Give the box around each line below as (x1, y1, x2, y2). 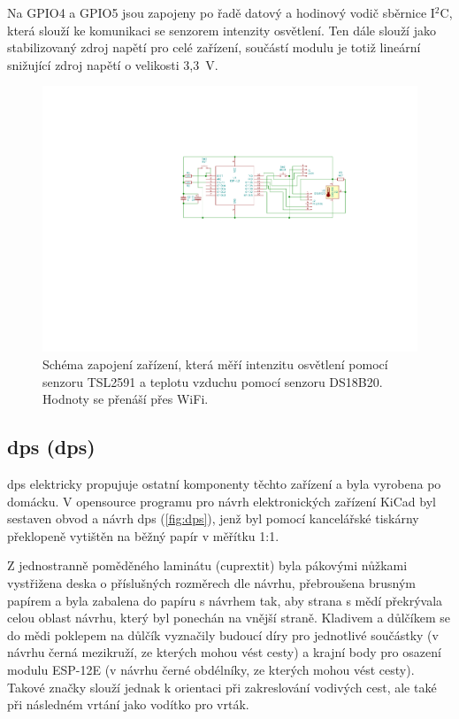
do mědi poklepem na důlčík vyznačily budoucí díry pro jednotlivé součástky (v (7, 625, 439, 644)
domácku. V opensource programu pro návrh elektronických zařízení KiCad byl (7, 491, 436, 510)
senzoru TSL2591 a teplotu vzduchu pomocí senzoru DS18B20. (42, 372, 383, 390)
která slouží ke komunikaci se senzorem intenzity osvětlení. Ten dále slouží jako (7, 20, 436, 39)
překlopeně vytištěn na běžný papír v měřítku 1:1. (7, 526, 279, 545)
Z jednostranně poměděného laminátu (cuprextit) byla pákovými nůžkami (7, 556, 408, 575)
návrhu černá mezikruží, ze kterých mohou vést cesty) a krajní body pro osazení (7, 643, 441, 661)
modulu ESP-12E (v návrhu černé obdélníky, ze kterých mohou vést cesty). (7, 660, 415, 678)
